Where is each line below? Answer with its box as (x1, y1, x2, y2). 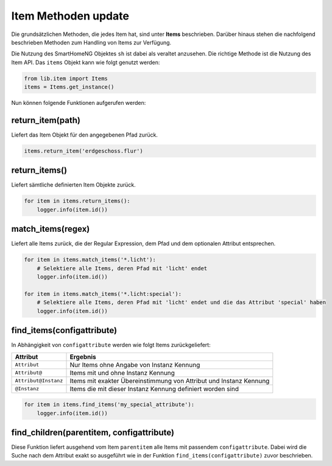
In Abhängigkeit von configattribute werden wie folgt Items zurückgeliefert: (11, 342, 211, 349)
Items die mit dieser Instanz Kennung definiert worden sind (69, 384, 239, 393)
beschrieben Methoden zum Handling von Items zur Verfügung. (11, 38, 172, 46)
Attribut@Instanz (15, 378, 63, 384)
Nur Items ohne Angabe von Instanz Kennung (69, 360, 200, 369)
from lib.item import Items (24, 75, 108, 82)
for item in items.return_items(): (24, 198, 130, 204)
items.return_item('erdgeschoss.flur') (24, 147, 143, 154)
